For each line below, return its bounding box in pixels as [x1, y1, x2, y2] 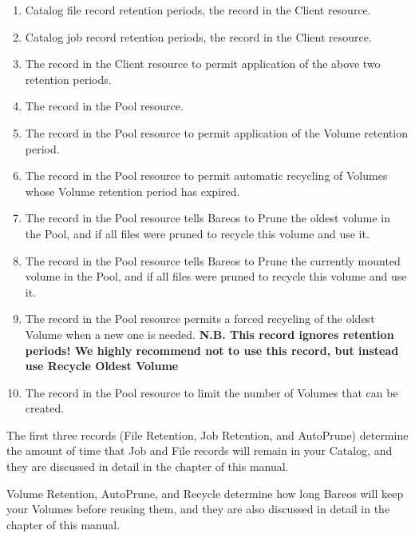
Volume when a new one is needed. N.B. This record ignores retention [25, 325, 394, 342]
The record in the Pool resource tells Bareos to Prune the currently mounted [25, 252, 401, 269]
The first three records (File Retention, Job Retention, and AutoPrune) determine [6, 426, 409, 443]
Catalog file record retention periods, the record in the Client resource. [25, 2, 371, 18]
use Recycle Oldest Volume [25, 357, 179, 374]
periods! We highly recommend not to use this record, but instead [25, 341, 399, 358]
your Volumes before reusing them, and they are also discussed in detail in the [6, 500, 390, 517]
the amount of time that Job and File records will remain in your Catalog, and [6, 442, 393, 459]
